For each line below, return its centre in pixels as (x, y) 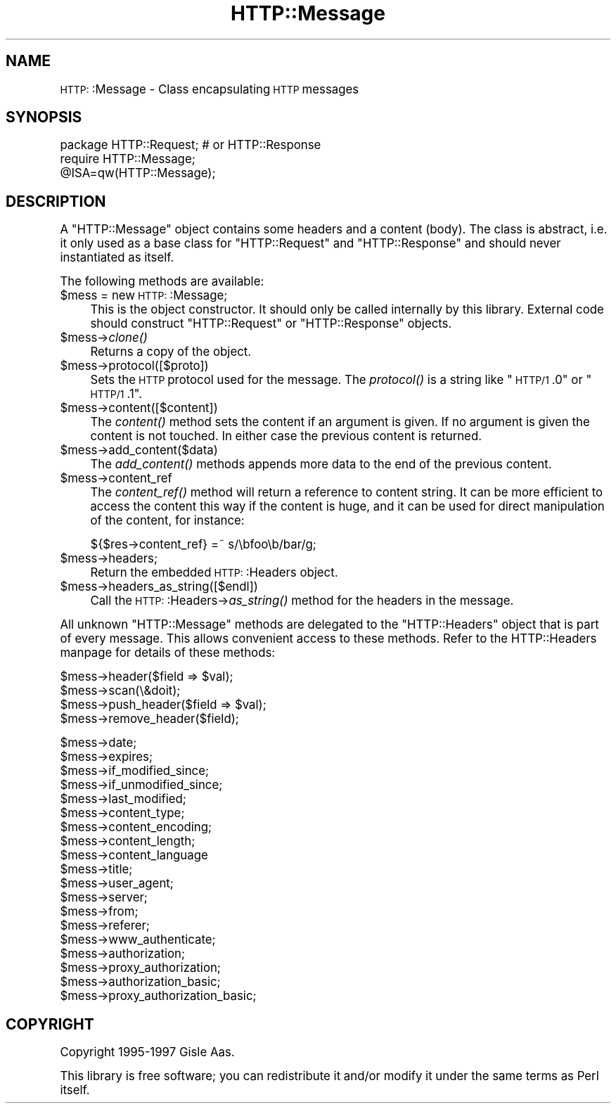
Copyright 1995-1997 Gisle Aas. (147, 1052)
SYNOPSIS (44, 117)
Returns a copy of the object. (171, 352)
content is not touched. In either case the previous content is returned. (286, 436)
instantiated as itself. (117, 258)
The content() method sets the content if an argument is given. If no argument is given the (340, 422)
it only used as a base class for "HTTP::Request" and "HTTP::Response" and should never (310, 244)
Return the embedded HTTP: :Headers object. (214, 573)
